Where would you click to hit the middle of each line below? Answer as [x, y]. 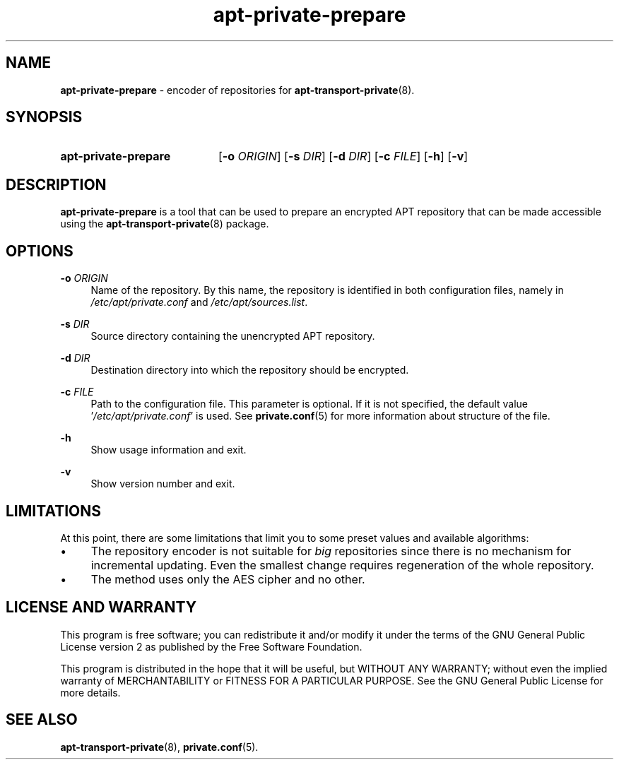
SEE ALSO [42, 720]
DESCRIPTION [56, 184]
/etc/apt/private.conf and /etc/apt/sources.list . [199, 302]
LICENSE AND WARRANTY [101, 607]
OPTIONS [40, 251]
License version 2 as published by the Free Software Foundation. [211, 646]
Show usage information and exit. [169, 450]
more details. [90, 692]
